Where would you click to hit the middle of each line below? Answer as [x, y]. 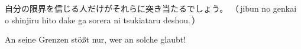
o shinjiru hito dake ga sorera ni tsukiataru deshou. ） [103, 20]
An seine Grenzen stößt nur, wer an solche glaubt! [96, 39]
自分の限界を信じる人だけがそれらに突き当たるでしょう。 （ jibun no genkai [151, 8]
